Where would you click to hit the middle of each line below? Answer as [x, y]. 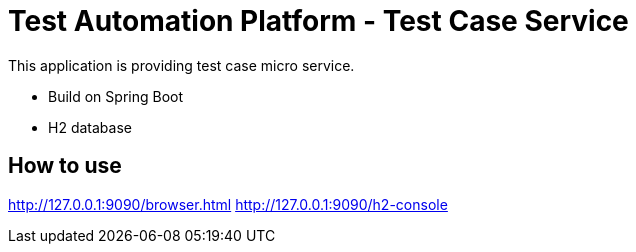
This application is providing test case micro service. [181, 65]
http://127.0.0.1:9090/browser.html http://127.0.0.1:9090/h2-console [228, 204]
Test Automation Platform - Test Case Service [318, 21]
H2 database [90, 127]
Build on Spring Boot [116, 96]
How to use [65, 166]
